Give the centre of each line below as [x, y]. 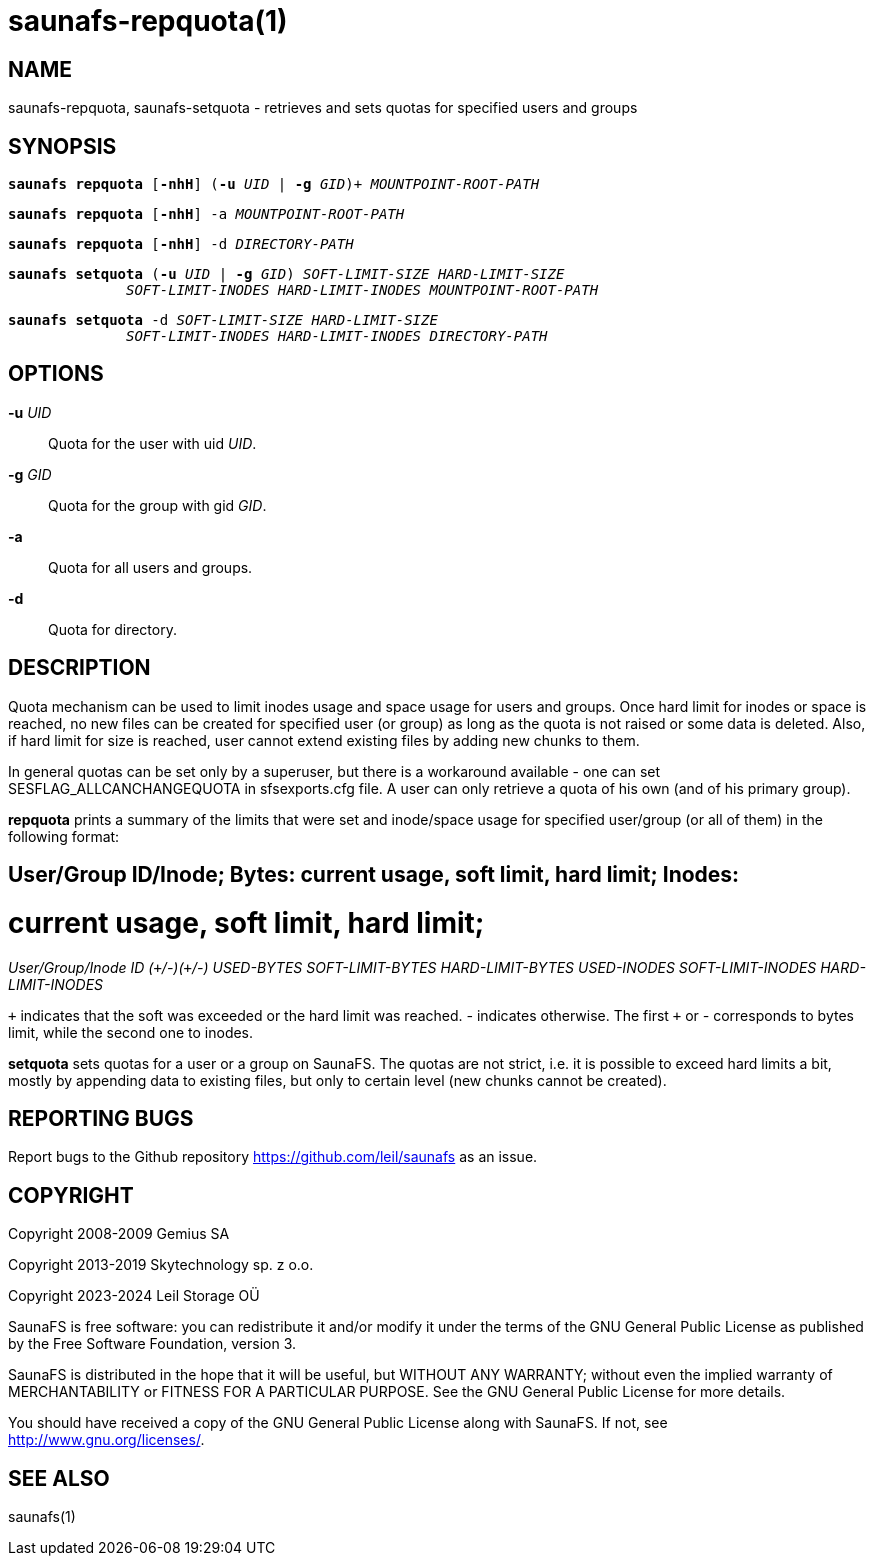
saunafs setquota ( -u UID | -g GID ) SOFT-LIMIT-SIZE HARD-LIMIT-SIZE [286, 274]
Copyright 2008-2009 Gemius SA [119, 1234]
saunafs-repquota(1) [148, 21]
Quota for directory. [112, 629]
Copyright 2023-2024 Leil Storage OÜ [134, 1296]
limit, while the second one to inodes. [131, 1032]
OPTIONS [56, 374]
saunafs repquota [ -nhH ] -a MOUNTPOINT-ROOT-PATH [206, 214]
